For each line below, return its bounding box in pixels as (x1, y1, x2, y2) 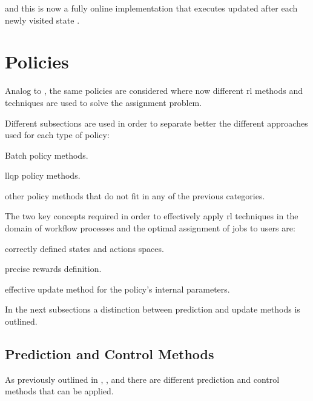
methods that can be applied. (5, 385, 114, 397)
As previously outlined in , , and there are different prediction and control (5, 373, 280, 385)
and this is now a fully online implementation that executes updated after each (5, 2, 298, 14)
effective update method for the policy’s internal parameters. (5, 282, 230, 295)
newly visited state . (5, 13, 80, 26)
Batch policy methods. (5, 148, 88, 161)
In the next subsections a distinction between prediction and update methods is (5, 303, 300, 316)
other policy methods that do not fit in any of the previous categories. (5, 189, 265, 202)
